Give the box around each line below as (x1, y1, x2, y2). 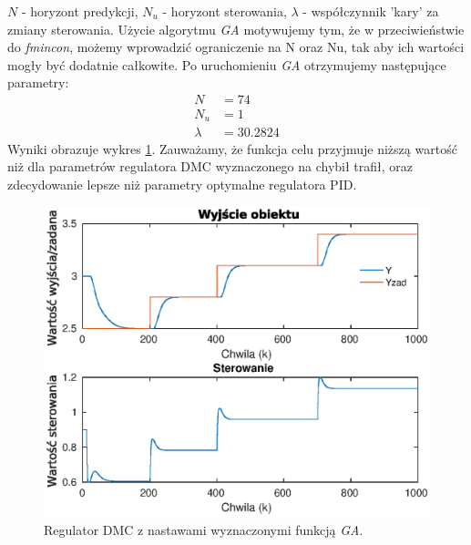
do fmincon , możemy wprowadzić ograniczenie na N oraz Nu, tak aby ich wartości (7, 37, 465, 57)
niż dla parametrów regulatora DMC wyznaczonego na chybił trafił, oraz (7, 157, 414, 176)
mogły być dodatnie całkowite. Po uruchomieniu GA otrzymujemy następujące (7, 55, 446, 74)
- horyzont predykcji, (21, 2, 138, 20)
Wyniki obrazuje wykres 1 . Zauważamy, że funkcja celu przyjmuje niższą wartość (7, 139, 457, 158)
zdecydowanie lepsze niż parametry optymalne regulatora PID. (7, 174, 357, 193)
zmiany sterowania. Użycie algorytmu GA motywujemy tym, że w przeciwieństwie (7, 19, 465, 38)
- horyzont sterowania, (162, 2, 287, 20)
